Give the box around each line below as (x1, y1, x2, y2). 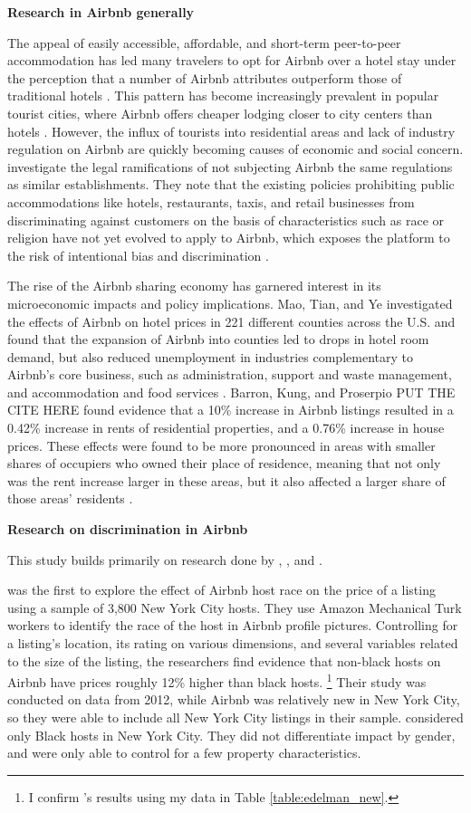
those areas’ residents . (7, 489, 133, 508)
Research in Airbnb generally (7, 3, 195, 21)
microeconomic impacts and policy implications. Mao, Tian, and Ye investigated (7, 293, 453, 312)
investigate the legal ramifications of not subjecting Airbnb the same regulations (7, 157, 453, 176)
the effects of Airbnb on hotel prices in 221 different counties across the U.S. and (7, 311, 456, 330)
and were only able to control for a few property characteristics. (7, 743, 361, 762)
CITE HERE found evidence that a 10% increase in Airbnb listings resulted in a (7, 400, 454, 419)
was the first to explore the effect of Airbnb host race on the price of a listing (7, 580, 436, 599)
